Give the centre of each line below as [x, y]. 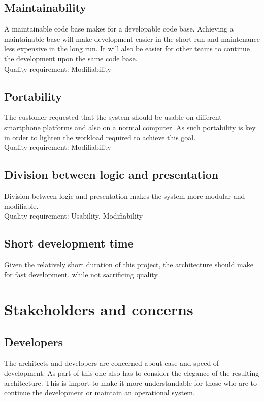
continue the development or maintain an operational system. [100, 393]
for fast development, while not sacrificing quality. [82, 274]
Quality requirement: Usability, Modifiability [74, 216]
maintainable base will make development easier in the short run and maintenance [132, 38]
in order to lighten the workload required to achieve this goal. [100, 137]
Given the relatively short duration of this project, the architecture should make [129, 264]
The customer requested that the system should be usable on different [113, 117]
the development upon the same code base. [71, 58]
